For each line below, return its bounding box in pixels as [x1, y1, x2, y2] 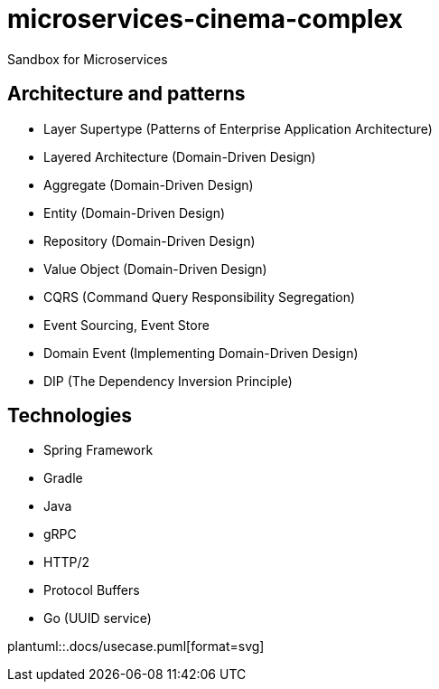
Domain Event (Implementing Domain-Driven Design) [43, 344, 359, 361]
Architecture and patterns [7, 82, 246, 106]
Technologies [7, 404, 133, 428]
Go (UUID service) [43, 610, 152, 627]
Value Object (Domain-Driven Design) [43, 260, 267, 277]
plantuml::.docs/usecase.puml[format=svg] [7, 638, 265, 655]
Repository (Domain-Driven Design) [43, 232, 256, 249]
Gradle [43, 470, 83, 486]
